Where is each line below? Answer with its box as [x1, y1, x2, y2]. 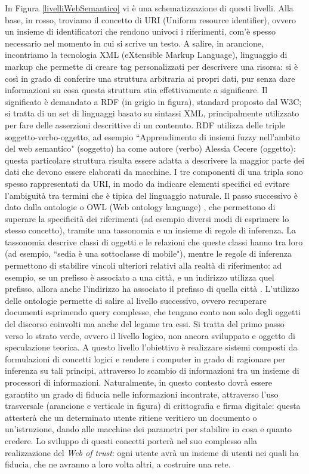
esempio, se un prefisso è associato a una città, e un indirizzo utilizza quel [5, 270, 274, 283]
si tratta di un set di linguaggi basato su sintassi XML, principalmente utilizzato [5, 107, 299, 119]
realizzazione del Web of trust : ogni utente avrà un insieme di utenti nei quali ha [5, 446, 299, 458]
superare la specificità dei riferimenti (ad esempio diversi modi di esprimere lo [5, 212, 289, 224]
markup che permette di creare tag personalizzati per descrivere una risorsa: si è [5, 60, 298, 72]
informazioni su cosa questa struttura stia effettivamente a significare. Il [5, 84, 268, 96]
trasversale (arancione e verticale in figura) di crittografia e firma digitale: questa [5, 399, 301, 412]
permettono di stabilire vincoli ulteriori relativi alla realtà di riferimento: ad [5, 259, 282, 272]
